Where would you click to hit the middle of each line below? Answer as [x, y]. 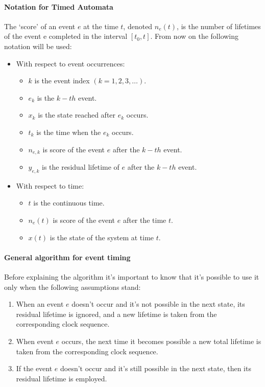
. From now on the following [195, 36]
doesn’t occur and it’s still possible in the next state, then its [156, 368]
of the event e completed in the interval [66, 36]
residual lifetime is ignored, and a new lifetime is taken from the [116, 314]
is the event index [62, 81]
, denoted [138, 26]
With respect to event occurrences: [70, 63]
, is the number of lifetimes [219, 26]
